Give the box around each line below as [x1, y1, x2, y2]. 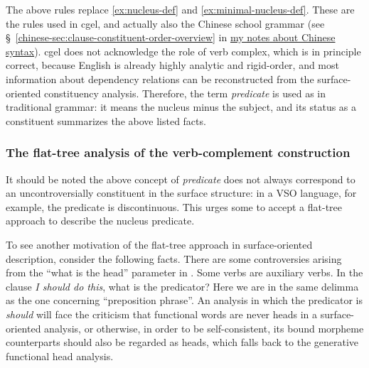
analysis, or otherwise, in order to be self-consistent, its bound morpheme [44, 320, 364, 335]
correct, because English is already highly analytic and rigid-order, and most [6, 58, 339, 72]
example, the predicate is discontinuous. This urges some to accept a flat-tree [6, 199, 343, 214]
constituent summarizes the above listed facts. [6, 113, 206, 128]
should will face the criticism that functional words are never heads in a [6, 306, 318, 321]
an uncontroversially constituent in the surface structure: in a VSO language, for [6, 185, 357, 200]
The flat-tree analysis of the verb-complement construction [6, 144, 351, 161]
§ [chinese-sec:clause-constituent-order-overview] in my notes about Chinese [6, 30, 336, 45]
